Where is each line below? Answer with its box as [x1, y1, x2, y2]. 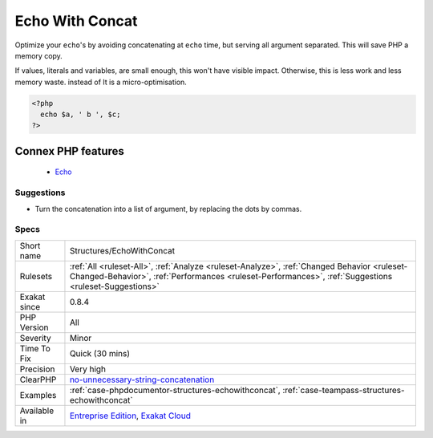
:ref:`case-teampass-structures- [281, 384, 405, 395]
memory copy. [14, 51, 63, 60]
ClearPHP [19, 374, 57, 385]
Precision [19, 363, 55, 375]
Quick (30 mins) [69, 347, 131, 359]
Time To [19, 343, 51, 354]
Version [19, 322, 49, 333]
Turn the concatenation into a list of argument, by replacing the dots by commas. [34, 204, 302, 213]
